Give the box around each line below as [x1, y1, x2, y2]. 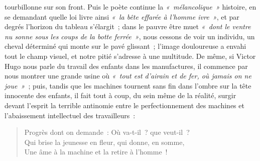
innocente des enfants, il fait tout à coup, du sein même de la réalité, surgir [5, 90, 236, 101]
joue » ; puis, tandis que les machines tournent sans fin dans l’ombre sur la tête [5, 80, 251, 91]
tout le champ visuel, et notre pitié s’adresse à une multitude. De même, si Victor [5, 50, 256, 61]
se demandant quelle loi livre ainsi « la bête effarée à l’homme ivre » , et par [5, 11, 239, 22]
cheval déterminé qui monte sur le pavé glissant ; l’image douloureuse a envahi [5, 41, 246, 51]
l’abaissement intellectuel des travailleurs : [5, 110, 136, 120]
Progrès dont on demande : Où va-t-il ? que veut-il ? [24, 127, 190, 137]
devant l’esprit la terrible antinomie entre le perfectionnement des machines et [5, 100, 244, 110]
